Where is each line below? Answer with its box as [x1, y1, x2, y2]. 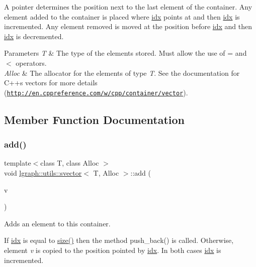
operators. [16, 57, 47, 68]
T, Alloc [93, 168, 119, 178]
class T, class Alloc [40, 158, 99, 168]
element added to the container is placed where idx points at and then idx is [4, 11, 240, 22]
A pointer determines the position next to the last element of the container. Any [4, 2, 252, 12]
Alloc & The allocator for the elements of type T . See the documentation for [4, 67, 240, 78]
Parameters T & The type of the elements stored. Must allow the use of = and [4, 48, 247, 58]
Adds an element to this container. [4, 218, 111, 228]
